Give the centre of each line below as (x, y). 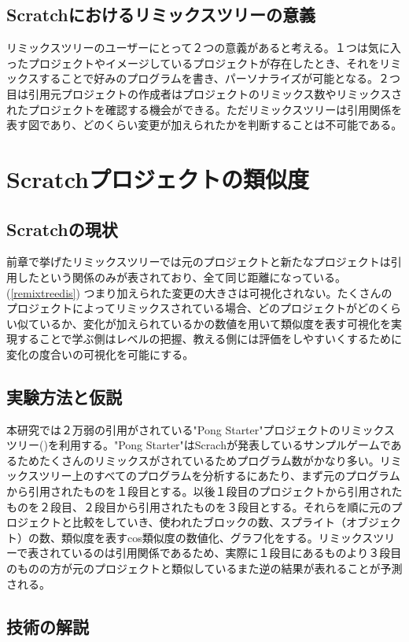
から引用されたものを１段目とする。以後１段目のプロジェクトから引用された (204, 491)
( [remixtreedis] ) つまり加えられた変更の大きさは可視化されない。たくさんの (199, 292)
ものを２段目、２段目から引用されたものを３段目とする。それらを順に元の (199, 506)
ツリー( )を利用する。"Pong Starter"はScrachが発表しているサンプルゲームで (199, 445)
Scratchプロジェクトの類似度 (158, 178)
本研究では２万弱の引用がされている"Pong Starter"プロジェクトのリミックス (201, 429)
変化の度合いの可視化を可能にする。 (100, 354)
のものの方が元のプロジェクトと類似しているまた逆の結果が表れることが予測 (204, 568)
